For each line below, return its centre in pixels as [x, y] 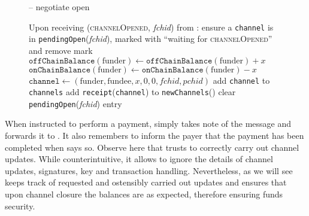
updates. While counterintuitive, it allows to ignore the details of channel [139, 159]
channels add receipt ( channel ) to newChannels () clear [132, 92]
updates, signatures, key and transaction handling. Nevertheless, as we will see [149, 170]
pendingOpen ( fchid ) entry [75, 103]
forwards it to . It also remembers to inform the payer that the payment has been [154, 136]
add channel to [241, 80]
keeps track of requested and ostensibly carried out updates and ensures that [146, 182]
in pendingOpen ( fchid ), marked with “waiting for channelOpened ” [151, 39]
